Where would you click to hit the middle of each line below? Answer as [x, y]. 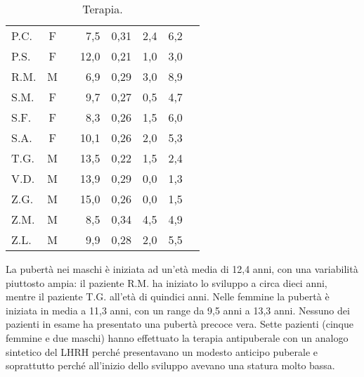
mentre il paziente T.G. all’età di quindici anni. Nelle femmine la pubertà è [168, 296]
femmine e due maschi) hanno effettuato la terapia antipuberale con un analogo [177, 337]
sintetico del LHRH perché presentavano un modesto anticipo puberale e [162, 351]
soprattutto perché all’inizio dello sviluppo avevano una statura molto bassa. [170, 365]
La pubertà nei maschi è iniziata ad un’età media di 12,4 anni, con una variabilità [182, 269]
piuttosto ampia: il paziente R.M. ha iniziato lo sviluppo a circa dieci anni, [167, 282]
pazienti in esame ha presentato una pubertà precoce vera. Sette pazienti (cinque [180, 324]
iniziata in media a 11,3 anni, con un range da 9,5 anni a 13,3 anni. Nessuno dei [178, 310]
